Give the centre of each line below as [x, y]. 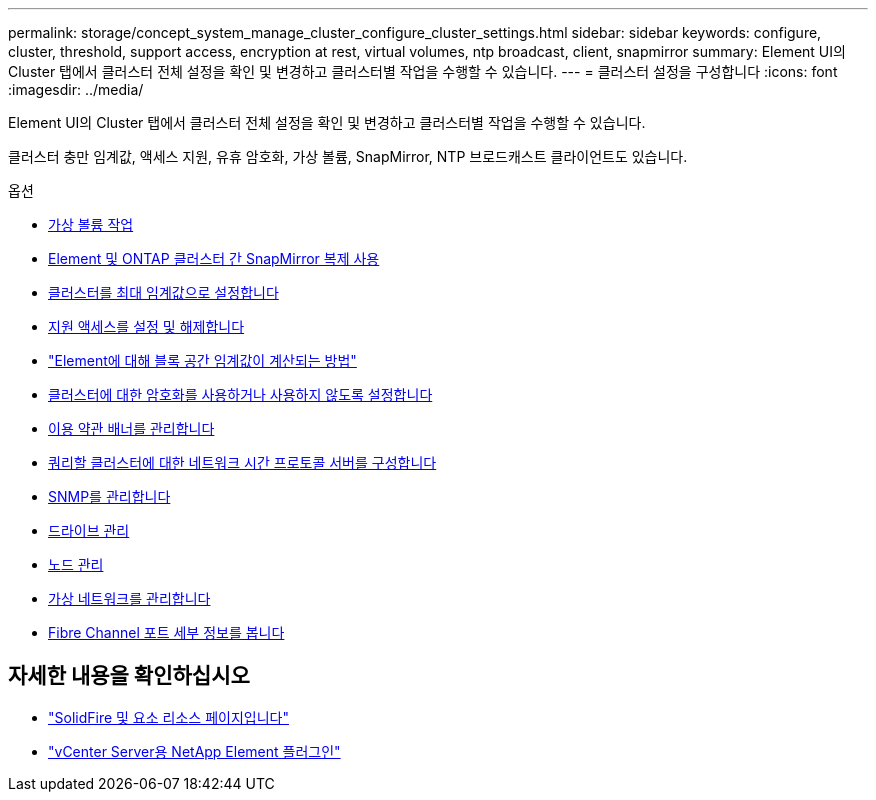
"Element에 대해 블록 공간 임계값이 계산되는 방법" [202, 360]
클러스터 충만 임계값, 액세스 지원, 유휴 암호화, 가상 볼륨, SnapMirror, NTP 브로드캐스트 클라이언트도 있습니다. [348, 156]
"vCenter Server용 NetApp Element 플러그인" [194, 751]
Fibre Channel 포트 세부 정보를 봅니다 [166, 632]
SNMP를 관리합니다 [109, 496]
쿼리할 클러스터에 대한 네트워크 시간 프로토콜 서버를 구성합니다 [242, 462]
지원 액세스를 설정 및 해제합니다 [146, 326]
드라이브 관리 [89, 530]
